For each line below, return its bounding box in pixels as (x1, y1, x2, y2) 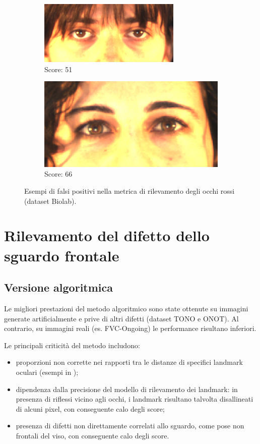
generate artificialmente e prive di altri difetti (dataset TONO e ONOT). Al (4, 313, 239, 323)
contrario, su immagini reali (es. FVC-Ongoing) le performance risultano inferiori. (4, 323, 256, 334)
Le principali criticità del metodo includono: (4, 340, 140, 350)
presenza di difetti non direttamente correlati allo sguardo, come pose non (16, 420, 244, 431)
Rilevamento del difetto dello (4, 225, 210, 246)
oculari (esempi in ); (16, 366, 79, 377)
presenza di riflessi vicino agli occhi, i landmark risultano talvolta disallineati (16, 394, 253, 404)
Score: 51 (44, 64, 73, 74)
